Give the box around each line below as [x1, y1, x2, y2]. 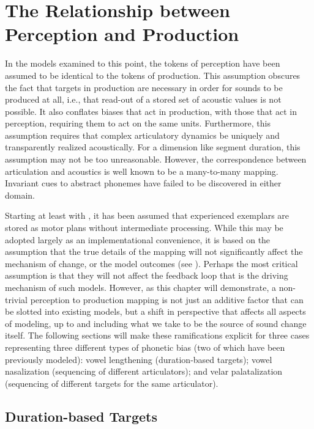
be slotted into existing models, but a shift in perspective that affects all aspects [5, 305, 306, 318]
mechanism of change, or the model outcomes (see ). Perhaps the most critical [5, 257, 298, 269]
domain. [5, 188, 36, 201]
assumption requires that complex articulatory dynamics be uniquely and [5, 128, 280, 141]
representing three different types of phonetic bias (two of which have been [5, 340, 285, 353]
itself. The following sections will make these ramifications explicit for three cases [5, 329, 310, 342]
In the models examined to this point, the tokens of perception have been [5, 57, 280, 70]
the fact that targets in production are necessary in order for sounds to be [5, 81, 283, 94]
